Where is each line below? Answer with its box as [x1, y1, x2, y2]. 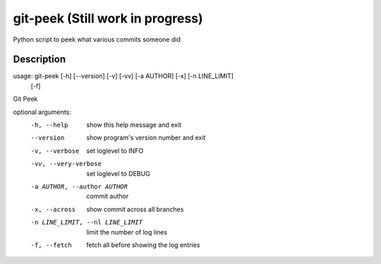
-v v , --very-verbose [30, 160, 102, 168]
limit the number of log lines [86, 227, 168, 236]
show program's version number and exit [86, 134, 206, 142]
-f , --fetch [30, 241, 72, 249]
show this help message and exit [86, 120, 181, 130]
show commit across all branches [86, 205, 184, 213]
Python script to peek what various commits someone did [13, 35, 181, 44]
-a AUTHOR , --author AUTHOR [30, 182, 128, 190]
